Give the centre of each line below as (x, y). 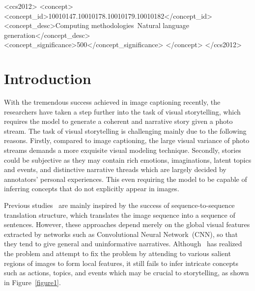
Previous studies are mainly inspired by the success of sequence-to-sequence (119, 205)
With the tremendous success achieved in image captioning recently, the (112, 102)
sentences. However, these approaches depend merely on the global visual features (127, 224)
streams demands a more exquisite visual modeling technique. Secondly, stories (123, 150)
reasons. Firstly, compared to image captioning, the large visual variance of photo (127, 140)
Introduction (48, 78)
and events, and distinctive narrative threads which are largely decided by (115, 169)
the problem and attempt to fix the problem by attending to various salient (117, 253)
